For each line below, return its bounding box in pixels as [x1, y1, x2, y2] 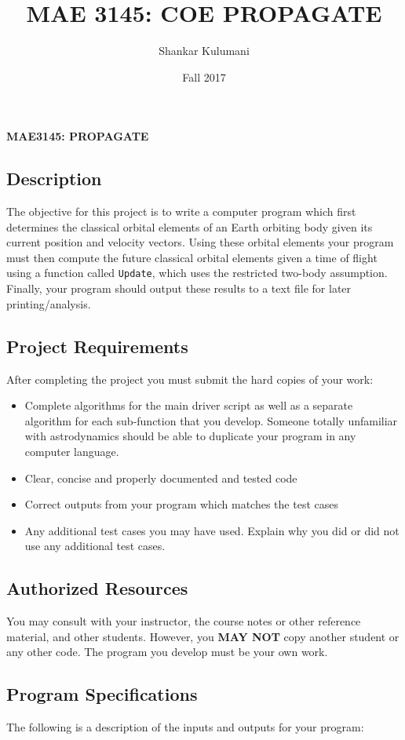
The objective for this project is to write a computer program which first [6, 203, 356, 220]
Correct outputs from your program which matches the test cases [24, 496, 338, 512]
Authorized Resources [6, 576, 188, 600]
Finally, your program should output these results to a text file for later [6, 280, 352, 297]
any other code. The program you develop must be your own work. [6, 643, 328, 660]
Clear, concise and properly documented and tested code [24, 469, 297, 486]
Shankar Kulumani [159, 42, 250, 59]
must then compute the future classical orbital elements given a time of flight [6, 249, 378, 265]
